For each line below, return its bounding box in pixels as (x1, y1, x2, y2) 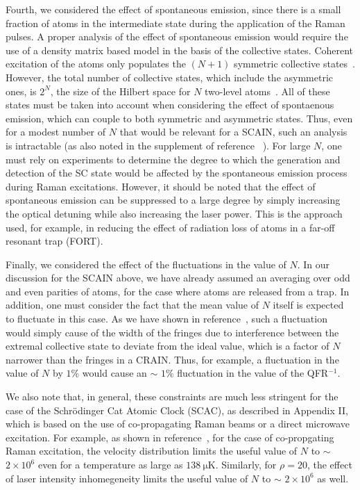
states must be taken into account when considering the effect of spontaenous (6, 97, 334, 112)
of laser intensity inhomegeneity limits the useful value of (6, 471, 248, 485)
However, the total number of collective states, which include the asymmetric (6, 70, 334, 84)
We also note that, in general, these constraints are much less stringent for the (6, 389, 338, 404)
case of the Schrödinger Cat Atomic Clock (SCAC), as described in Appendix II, (6, 402, 348, 417)
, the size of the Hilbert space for (50, 83, 191, 98)
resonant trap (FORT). (6, 234, 103, 248)
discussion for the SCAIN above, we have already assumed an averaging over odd (6, 270, 350, 285)
